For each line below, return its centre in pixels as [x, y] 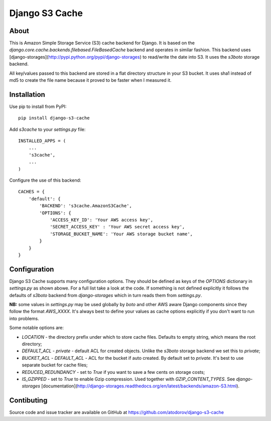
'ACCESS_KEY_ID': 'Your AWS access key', [101, 220]
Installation [27, 95]
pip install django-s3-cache [54, 118]
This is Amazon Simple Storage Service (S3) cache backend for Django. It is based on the [102, 43]
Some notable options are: [37, 328]
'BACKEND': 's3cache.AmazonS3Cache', [86, 206]
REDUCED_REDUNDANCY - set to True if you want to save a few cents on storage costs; [113, 372]
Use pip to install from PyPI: [38, 106]
